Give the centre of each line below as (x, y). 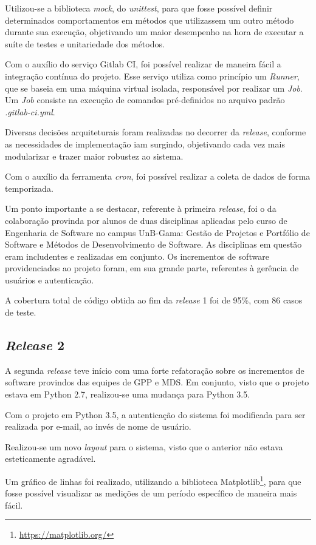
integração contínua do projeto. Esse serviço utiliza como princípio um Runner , (152, 76)
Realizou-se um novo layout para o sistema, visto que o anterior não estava (144, 446)
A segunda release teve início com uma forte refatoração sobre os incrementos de (155, 370)
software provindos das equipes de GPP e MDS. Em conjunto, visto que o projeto (157, 382)
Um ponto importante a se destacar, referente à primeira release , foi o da (141, 208)
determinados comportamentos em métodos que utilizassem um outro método (149, 20)
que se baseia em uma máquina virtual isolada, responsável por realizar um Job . (154, 88)
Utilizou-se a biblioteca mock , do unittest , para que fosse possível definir (139, 8)
